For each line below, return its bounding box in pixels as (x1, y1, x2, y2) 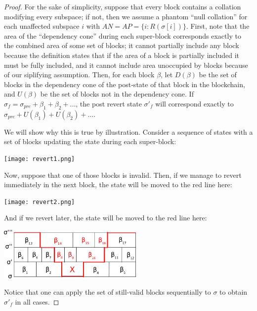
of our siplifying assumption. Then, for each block (4, 69, 155, 80)
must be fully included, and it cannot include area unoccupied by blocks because (4, 59, 248, 70)
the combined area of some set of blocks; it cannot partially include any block (4, 40, 239, 51)
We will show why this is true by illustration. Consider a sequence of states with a (4, 126, 253, 137)
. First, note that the (186, 21, 250, 31)
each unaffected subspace (4, 21, 80, 31)
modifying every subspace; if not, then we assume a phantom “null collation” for (4, 11, 248, 21)
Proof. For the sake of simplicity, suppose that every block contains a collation (4, 1, 241, 11)
